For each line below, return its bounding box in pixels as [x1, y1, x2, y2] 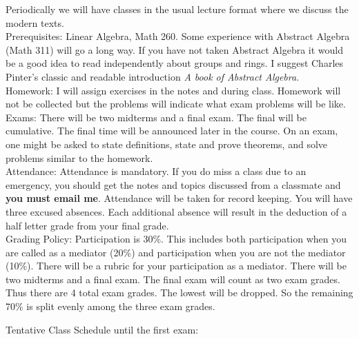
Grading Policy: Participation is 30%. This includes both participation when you [6, 232, 347, 246]
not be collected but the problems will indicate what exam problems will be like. [6, 96, 346, 111]
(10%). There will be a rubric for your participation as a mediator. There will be [6, 258, 347, 273]
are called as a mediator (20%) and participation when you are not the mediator [6, 245, 346, 259]
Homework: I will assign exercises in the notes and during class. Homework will [6, 83, 341, 97]
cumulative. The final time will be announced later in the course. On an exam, [6, 123, 338, 138]
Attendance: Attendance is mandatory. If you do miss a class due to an [6, 164, 307, 178]
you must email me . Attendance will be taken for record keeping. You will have [6, 191, 353, 205]
